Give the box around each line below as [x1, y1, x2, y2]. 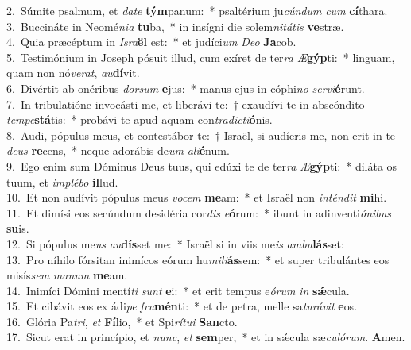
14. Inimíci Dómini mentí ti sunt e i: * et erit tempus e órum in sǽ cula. [6, 282, 350, 298]
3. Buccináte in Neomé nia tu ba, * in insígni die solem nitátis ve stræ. [6, 17, 344, 34]
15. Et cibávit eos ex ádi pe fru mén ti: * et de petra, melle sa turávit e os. [6, 298, 358, 314]
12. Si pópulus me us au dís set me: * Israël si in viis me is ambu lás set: [6, 235, 344, 252]
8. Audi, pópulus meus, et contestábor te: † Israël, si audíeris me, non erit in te [6, 126, 396, 143]
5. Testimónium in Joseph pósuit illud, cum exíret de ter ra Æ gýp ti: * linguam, [6, 48, 395, 65]
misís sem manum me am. [6, 267, 128, 283]
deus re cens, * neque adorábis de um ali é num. [6, 142, 230, 159]
